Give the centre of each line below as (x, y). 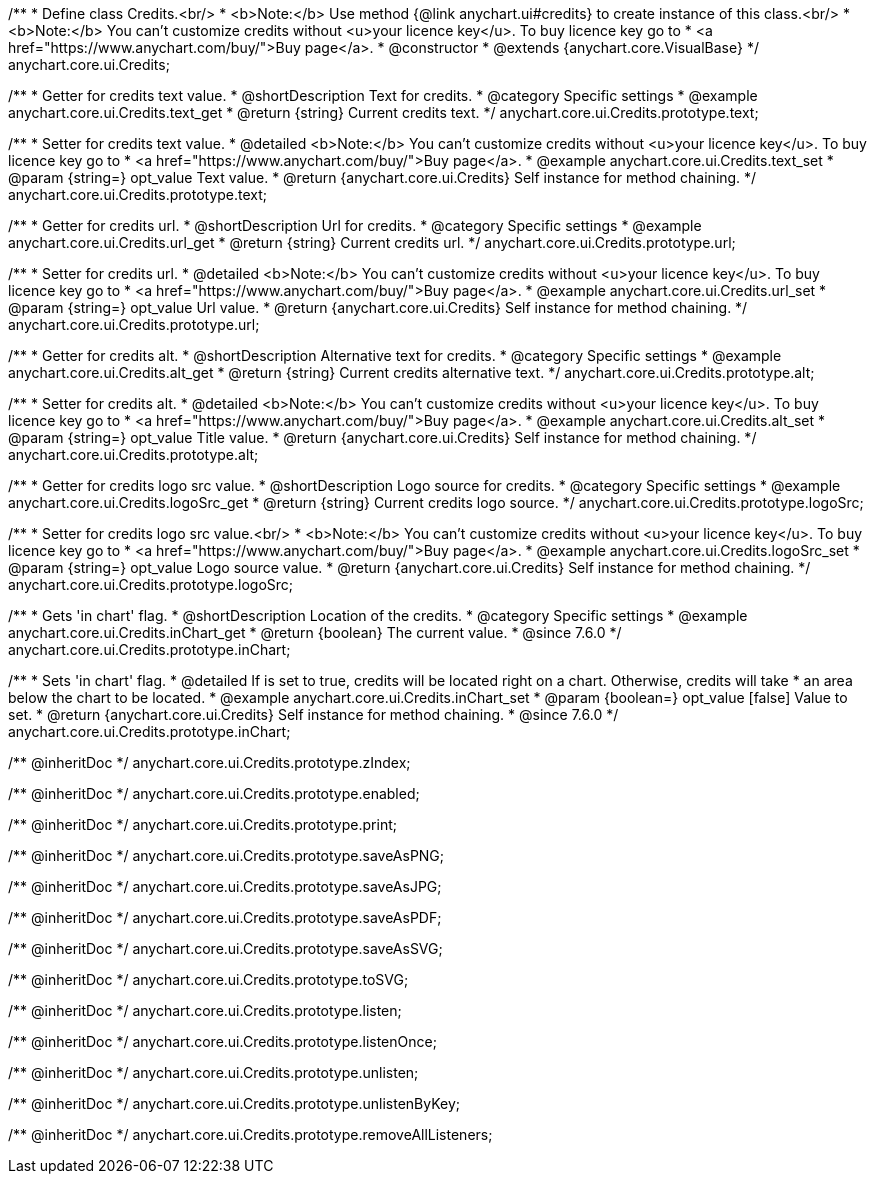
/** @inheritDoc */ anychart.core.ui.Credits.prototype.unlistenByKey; (234, 1103)
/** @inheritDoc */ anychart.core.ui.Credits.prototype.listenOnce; (222, 1041)
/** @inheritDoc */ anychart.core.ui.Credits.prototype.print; (202, 824)
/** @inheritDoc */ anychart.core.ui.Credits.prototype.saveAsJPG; (225, 886)
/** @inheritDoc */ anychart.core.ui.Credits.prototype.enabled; (214, 793)
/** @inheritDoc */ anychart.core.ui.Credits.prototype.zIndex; (209, 762)
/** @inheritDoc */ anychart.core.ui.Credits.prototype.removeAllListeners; (250, 1134)
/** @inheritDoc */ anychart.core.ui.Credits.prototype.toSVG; (208, 979)
